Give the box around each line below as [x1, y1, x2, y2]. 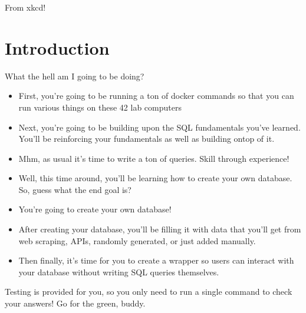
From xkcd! [5, 1, 46, 13]
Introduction [5, 35, 110, 59]
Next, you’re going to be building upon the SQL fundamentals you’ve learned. [18, 121, 301, 133]
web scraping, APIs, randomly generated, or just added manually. [18, 234, 256, 247]
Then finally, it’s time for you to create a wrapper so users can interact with [18, 254, 294, 267]
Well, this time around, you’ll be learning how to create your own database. [18, 172, 292, 184]
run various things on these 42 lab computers [18, 101, 182, 113]
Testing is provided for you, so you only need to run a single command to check [5, 285, 292, 298]
